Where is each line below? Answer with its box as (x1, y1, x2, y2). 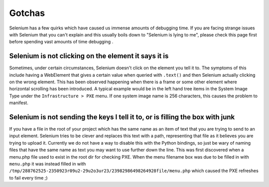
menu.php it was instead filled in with (9, 161, 86, 167)
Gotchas (9, 7, 45, 18)
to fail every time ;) (9, 175, 48, 181)
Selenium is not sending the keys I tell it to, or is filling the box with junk (9, 113, 235, 121)
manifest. (9, 100, 28, 106)
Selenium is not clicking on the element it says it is (9, 52, 169, 60)
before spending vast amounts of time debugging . (9, 39, 114, 45)
